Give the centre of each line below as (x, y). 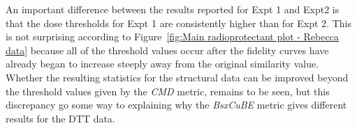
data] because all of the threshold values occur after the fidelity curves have (167, 50)
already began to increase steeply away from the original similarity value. (162, 64)
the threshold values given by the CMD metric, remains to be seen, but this (168, 91)
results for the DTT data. (60, 118)
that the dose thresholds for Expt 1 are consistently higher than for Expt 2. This (178, 23)
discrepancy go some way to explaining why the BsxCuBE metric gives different (176, 105)
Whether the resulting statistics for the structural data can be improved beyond (177, 77)
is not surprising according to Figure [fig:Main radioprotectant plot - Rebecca (172, 37)
